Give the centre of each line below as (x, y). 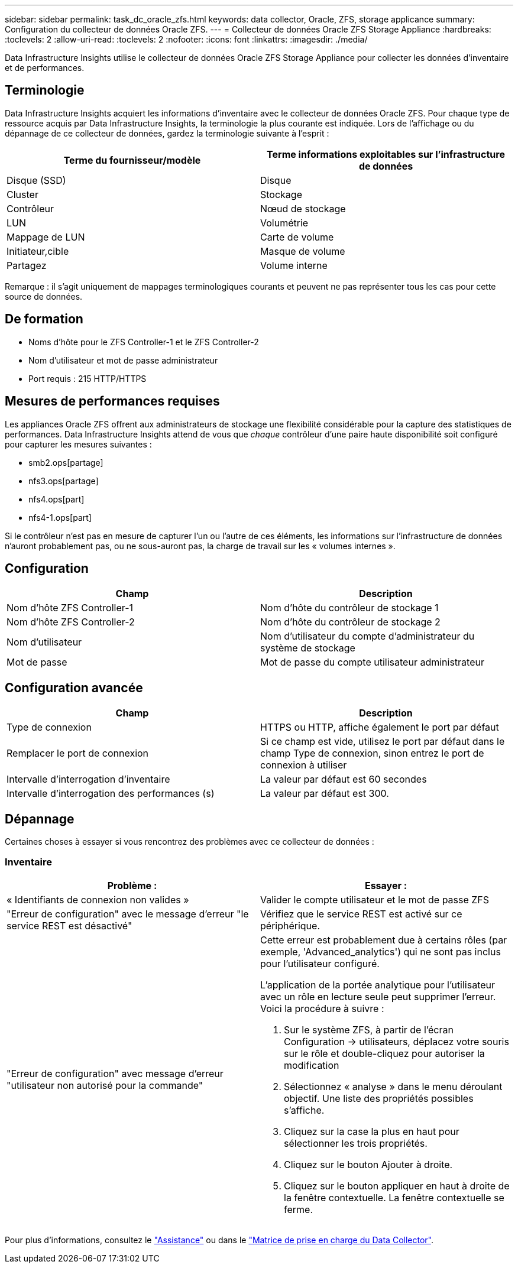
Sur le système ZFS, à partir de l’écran (369, 1029)
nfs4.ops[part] (56, 499)
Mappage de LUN (46, 237)
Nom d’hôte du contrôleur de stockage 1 (349, 608)
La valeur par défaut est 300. (325, 794)
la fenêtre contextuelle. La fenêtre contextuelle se (394, 1197)
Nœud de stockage (303, 208)
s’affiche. (304, 1110)
